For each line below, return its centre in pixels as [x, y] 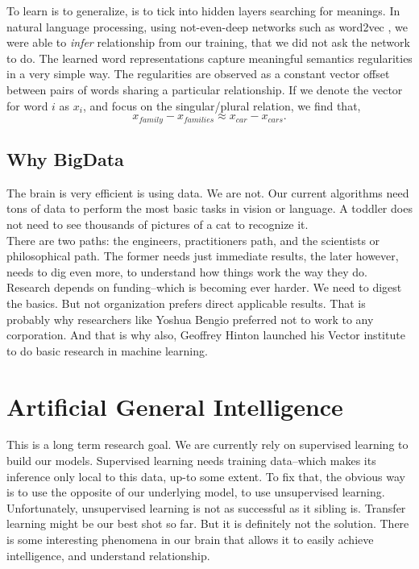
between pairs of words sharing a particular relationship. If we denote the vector [205, 89]
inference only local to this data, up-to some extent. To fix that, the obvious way [206, 476]
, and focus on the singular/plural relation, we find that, [222, 105]
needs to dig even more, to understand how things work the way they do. [187, 271]
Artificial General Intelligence [175, 406]
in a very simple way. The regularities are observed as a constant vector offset [198, 74]
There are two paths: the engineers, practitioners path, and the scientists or [193, 240]
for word [27, 105]
